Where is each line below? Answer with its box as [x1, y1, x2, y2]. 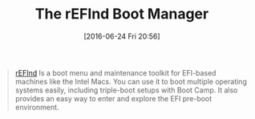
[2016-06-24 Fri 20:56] [83, 31, 161, 41]
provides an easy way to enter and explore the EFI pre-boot [14, 93, 212, 103]
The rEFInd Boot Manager [34, 5, 209, 23]
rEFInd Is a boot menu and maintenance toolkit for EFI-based [14, 68, 217, 77]
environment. [14, 102, 59, 112]
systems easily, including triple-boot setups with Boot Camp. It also [14, 85, 238, 95]
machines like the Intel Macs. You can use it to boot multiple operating [14, 76, 248, 86]
